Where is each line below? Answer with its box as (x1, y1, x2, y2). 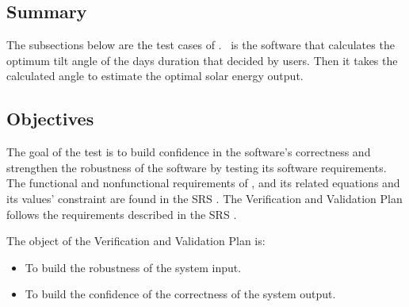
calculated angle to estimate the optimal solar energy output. (6, 67, 304, 84)
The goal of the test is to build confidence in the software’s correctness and (6, 144, 371, 160)
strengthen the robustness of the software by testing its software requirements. (6, 159, 387, 175)
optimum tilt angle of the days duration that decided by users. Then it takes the (6, 52, 398, 68)
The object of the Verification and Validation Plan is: (6, 232, 266, 249)
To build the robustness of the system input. (25, 259, 242, 275)
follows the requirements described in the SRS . (6, 205, 237, 222)
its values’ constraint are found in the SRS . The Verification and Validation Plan (6, 190, 403, 206)
